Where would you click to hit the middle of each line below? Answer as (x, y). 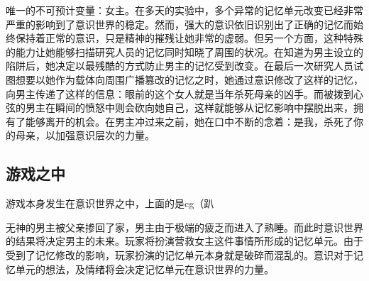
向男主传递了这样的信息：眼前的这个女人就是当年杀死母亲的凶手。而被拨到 (180, 93)
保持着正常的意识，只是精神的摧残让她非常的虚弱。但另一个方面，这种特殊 (189, 38)
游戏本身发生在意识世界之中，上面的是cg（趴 (110, 203)
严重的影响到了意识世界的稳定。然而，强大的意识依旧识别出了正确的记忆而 (180, 24)
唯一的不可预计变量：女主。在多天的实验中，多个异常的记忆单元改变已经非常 (184, 10)
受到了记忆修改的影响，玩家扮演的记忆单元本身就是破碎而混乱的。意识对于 (180, 254)
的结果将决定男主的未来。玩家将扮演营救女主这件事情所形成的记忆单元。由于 (184, 241)
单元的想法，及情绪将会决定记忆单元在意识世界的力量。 (144, 269)
